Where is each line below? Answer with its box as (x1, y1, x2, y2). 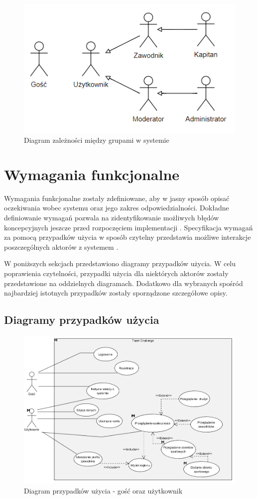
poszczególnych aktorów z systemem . (4, 241, 119, 252)
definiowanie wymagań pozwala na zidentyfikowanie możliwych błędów (4, 212, 219, 223)
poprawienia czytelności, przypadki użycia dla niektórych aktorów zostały (4, 268, 229, 279)
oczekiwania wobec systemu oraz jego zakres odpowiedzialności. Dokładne (4, 202, 229, 213)
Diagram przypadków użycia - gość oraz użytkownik (24, 485, 183, 496)
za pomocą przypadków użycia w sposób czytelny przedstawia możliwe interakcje (4, 232, 251, 242)
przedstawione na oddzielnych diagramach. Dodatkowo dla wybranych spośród (4, 278, 243, 288)
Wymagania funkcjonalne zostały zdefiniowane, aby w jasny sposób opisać (4, 193, 230, 203)
